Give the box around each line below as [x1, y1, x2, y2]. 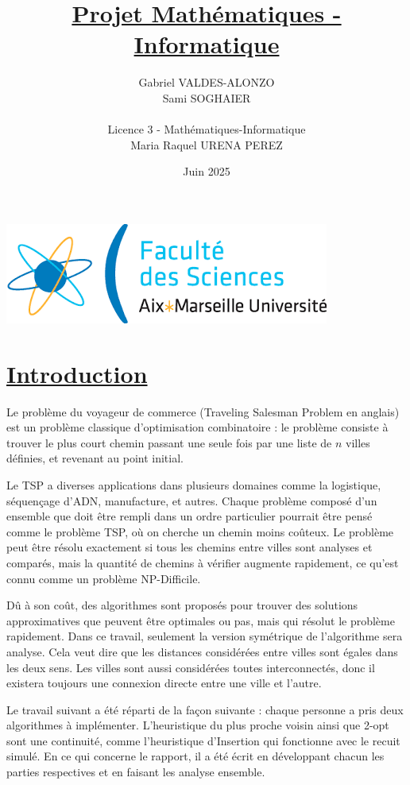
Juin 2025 [183, 163, 230, 180]
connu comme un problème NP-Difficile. [6, 570, 201, 586]
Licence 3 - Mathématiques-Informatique [107, 121, 306, 137]
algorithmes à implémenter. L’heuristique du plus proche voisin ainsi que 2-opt [6, 717, 389, 733]
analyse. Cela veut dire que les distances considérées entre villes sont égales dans [6, 643, 398, 659]
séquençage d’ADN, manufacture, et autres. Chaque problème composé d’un [6, 492, 377, 509]
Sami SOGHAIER [162, 89, 251, 106]
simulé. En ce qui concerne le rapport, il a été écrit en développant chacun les [6, 748, 385, 764]
